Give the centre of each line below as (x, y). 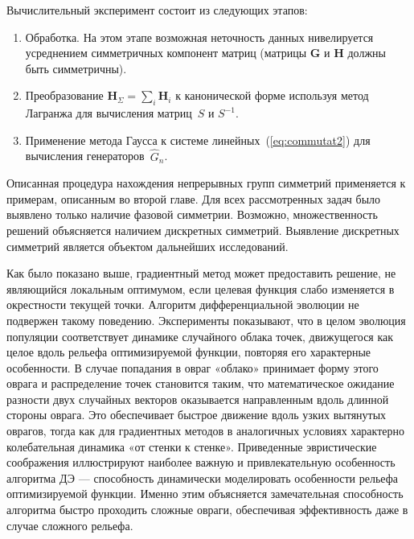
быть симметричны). (76, 68)
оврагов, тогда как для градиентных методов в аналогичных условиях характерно (206, 431)
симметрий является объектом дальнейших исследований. (148, 246)
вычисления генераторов (85, 156)
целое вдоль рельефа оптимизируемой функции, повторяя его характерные (189, 352)
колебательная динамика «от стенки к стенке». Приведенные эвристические (192, 446)
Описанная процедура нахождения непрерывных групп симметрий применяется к (206, 183)
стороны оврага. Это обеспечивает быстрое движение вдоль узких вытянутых (197, 415)
